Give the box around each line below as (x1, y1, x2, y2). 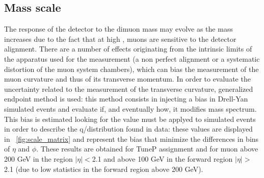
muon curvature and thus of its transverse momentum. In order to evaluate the (4, 73, 251, 84)
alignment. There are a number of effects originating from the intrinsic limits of (4, 43, 252, 54)
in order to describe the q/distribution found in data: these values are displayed (4, 123, 253, 134)
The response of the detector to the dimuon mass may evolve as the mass (4, 23, 233, 34)
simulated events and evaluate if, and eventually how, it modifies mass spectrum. (4, 103, 257, 114)
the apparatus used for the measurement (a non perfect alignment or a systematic (4, 53, 260, 64)
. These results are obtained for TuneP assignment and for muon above (36, 143, 258, 154)
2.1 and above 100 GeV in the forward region (92, 153, 233, 164)
